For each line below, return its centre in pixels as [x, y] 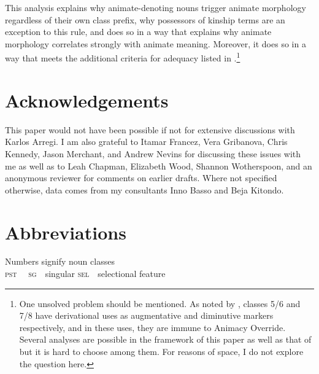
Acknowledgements [87, 100]
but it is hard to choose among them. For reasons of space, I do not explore [161, 351]
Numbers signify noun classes [60, 261]
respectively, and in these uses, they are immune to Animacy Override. [152, 327]
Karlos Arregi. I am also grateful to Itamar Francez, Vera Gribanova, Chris [146, 142]
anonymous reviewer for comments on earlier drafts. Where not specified [141, 178]
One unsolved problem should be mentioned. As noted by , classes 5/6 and [160, 303]
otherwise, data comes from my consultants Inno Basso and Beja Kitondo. [144, 189]
